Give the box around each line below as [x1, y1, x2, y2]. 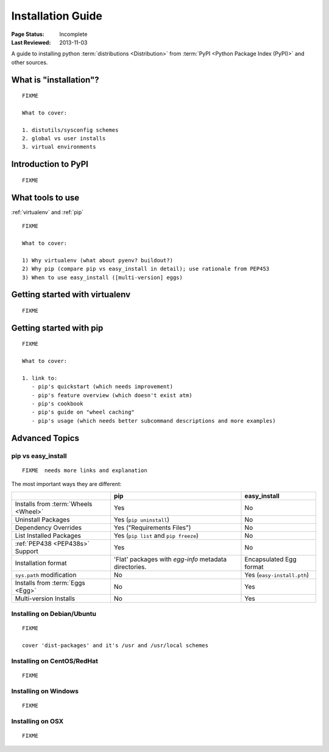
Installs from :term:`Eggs [15, 578, 85, 587]
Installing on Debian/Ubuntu [11, 609, 97, 618]
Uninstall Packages [15, 515, 70, 524]
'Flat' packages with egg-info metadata [113, 555, 227, 564]
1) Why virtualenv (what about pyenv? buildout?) [22, 257, 174, 263]
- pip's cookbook [31, 400, 83, 407]
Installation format [15, 559, 67, 567]
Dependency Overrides [15, 523, 82, 532]
